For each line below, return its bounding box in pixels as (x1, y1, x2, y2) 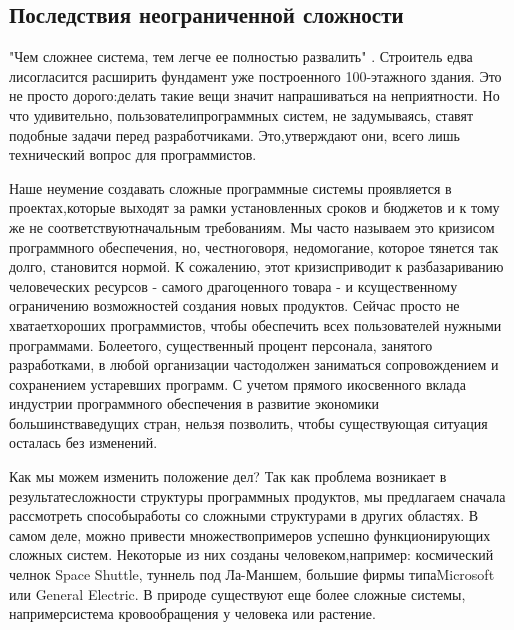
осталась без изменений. (9, 432, 158, 453)
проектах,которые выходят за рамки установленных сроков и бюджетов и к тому (9, 197, 500, 218)
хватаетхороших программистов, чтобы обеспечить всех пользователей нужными (9, 314, 502, 335)
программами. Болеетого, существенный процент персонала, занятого (9, 334, 433, 355)
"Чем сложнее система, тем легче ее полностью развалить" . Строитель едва (9, 46, 473, 67)
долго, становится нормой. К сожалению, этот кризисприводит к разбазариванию (9, 256, 504, 277)
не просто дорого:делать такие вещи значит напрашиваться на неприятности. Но (9, 85, 500, 106)
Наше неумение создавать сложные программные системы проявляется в (9, 177, 452, 198)
